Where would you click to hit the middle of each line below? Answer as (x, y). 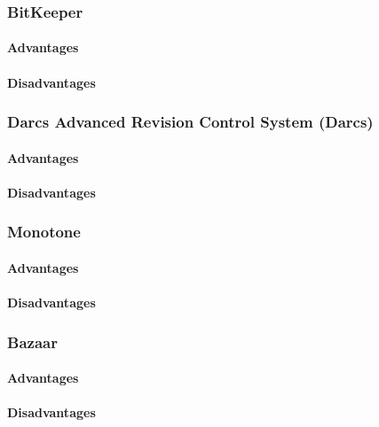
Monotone (44, 232)
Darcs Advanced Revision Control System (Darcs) (190, 122)
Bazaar (32, 342)
